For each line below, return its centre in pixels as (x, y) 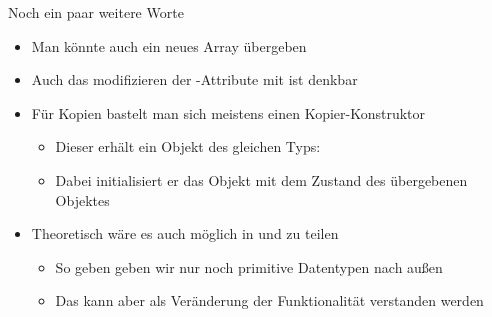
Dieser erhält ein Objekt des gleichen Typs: (188, 146)
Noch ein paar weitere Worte (96, 12)
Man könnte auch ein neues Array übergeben (169, 45)
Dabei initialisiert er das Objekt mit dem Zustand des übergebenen (261, 179)
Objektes (82, 199)
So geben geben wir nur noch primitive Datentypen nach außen (249, 266)
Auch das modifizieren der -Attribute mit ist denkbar (194, 79)
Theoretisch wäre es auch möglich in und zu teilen (185, 233)
